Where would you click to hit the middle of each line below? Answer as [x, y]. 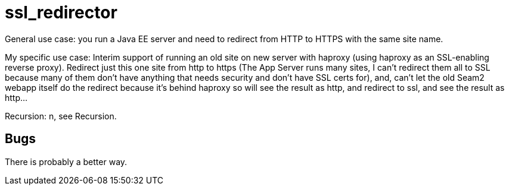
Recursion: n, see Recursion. [61, 116]
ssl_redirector [61, 12]
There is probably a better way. [66, 161]
